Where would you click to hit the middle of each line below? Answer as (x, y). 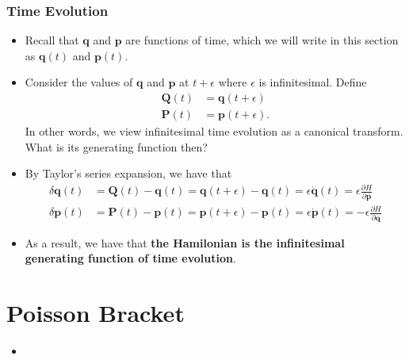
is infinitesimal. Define (313, 82)
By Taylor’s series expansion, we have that (128, 173)
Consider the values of (79, 82)
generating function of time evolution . (130, 258)
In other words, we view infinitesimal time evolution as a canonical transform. (214, 131)
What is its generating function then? (116, 146)
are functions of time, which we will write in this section (262, 40)
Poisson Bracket (96, 312)
